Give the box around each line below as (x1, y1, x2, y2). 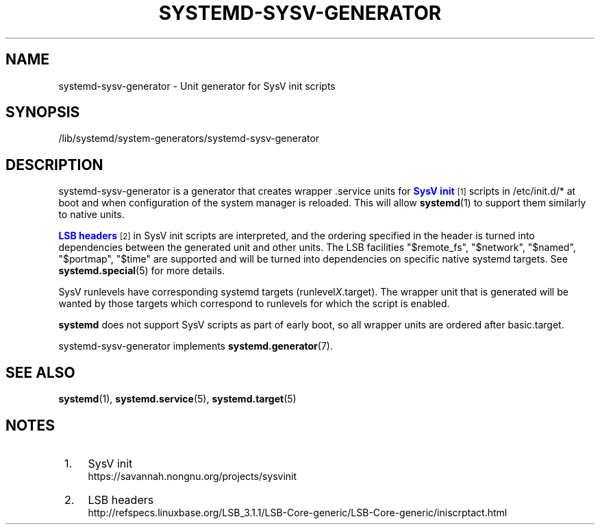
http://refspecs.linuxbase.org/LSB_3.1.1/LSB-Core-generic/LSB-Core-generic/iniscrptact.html (88, 506, 508, 518)
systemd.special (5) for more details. (58, 265, 225, 277)
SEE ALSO (5, 363, 75, 381)
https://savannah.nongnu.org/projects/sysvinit (88, 470, 297, 482)
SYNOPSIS (5, 104, 80, 121)
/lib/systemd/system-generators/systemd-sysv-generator (58, 132, 320, 145)
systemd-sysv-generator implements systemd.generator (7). (58, 340, 333, 352)
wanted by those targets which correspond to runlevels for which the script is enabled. (58, 298, 450, 310)
